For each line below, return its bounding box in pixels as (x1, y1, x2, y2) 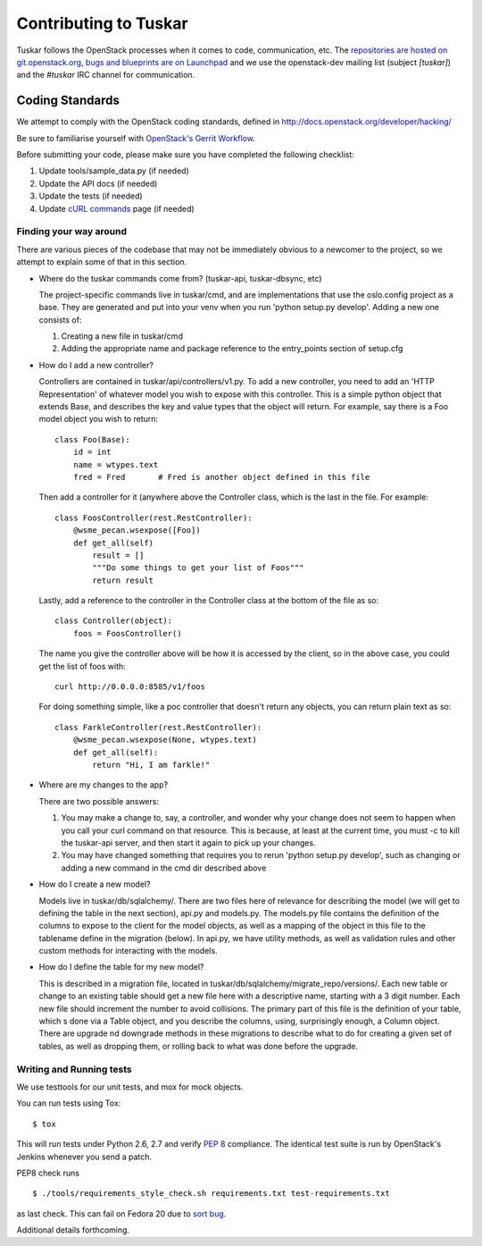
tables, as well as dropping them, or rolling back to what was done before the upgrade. (38, 1040, 359, 1051)
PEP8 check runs (16, 1167, 80, 1178)
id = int (72, 447, 112, 458)
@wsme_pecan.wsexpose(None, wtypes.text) (72, 735, 258, 745)
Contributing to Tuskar (16, 13, 188, 33)
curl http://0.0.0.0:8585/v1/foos (54, 682, 205, 692)
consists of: (38, 314, 82, 325)
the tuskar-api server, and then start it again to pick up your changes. (61, 837, 316, 848)
